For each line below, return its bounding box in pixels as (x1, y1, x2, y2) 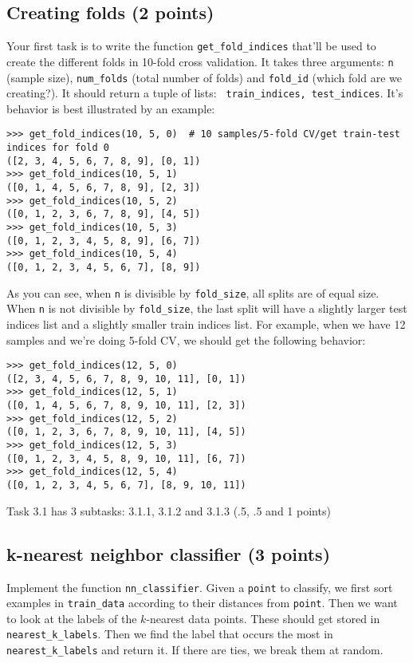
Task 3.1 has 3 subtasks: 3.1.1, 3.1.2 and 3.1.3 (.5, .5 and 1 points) (6, 502, 331, 519)
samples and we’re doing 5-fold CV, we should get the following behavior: (6, 331, 366, 348)
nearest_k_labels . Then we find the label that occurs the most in (6, 626, 333, 642)
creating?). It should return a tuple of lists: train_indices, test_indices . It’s (6, 85, 403, 101)
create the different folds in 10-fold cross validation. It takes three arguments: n (6, 53, 394, 69)
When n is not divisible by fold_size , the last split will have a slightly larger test (6, 300, 407, 317)
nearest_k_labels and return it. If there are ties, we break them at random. (6, 641, 383, 658)
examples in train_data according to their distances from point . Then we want (6, 594, 398, 611)
